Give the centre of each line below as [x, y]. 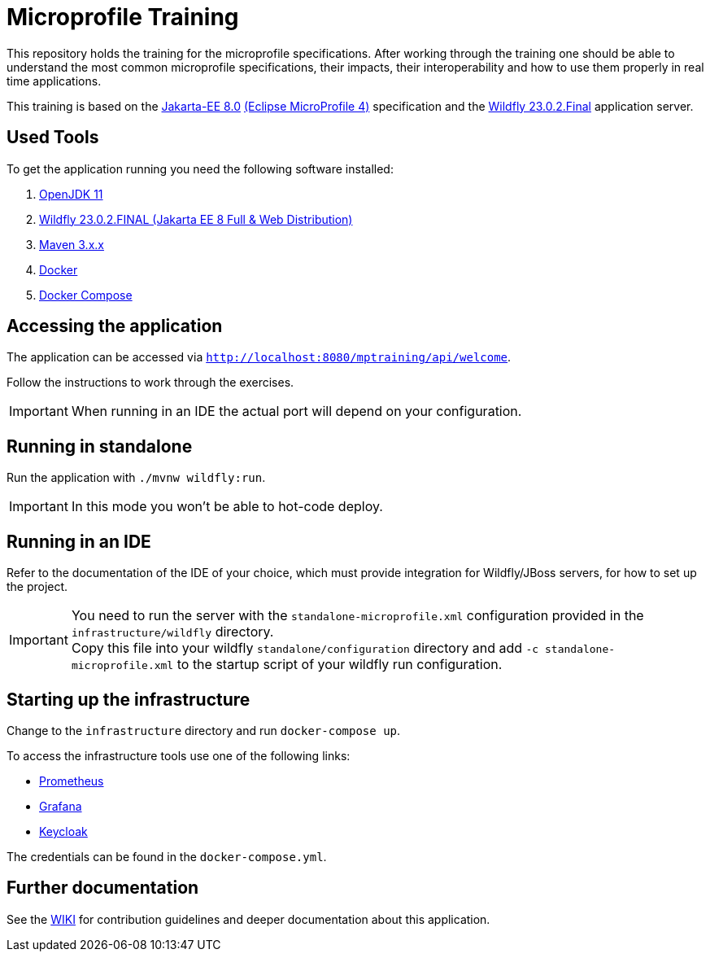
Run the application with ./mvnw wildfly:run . [136, 478]
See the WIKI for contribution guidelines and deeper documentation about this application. [248, 919]
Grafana [61, 806]
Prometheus [72, 781]
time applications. [54, 81]
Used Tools [53, 138]
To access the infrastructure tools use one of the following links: [179, 755]
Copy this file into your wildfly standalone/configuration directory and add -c [305, 648]
